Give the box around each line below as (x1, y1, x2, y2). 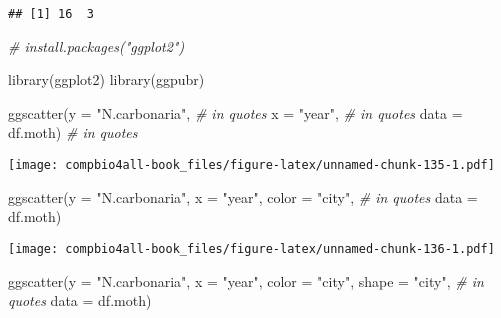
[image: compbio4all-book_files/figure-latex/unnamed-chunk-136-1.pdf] (8, 241, 495, 256)
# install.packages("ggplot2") (8, 35, 185, 56)
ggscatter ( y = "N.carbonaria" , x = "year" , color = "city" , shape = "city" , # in (8, 270, 484, 291)
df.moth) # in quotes (8, 122, 138, 143)
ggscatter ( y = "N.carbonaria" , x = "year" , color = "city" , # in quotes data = (8, 186, 478, 207)
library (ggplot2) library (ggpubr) (8, 69, 205, 90)
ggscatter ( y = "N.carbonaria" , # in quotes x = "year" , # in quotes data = (8, 102, 463, 123)
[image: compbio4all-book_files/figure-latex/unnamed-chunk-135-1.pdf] (8, 158, 495, 173)
